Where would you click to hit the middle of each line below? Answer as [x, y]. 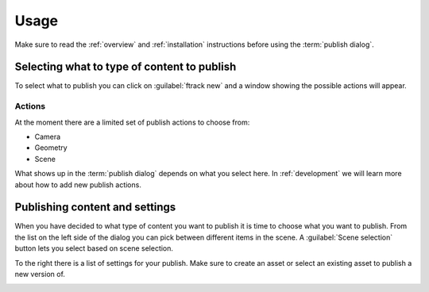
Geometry [51, 148]
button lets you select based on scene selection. [94, 248]
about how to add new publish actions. [78, 184]
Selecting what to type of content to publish [126, 67]
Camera [48, 136]
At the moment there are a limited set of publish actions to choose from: [132, 122]
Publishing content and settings [95, 207]
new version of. [40, 275]
